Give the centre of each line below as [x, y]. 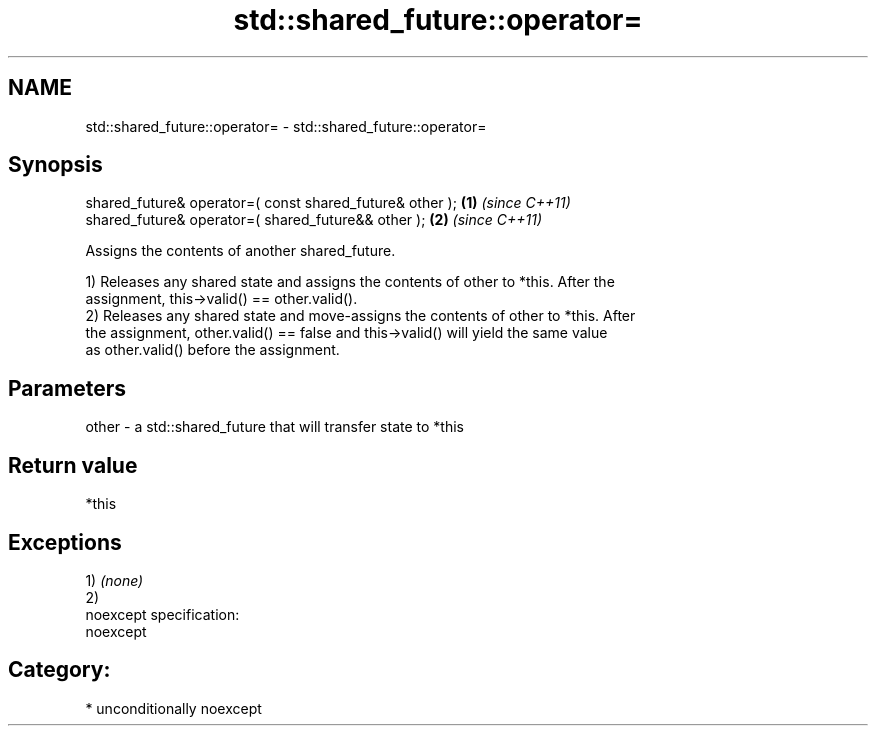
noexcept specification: [162, 614]
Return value [73, 465]
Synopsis [55, 165]
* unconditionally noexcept [173, 708]
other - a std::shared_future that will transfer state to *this [274, 427]
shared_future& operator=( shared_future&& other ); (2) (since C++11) [314, 220]
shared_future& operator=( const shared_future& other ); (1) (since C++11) [328, 203]
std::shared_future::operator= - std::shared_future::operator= [286, 126]
